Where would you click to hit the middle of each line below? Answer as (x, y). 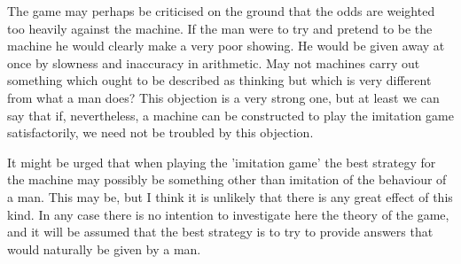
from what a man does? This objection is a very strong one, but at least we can (223, 97)
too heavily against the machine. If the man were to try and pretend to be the (220, 28)
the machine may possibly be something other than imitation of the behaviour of (227, 179)
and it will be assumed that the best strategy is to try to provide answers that (220, 232)
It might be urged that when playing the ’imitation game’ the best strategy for (222, 162)
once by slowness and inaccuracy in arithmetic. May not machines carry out (214, 62)
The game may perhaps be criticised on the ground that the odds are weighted (221, 11)
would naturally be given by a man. (104, 248)
